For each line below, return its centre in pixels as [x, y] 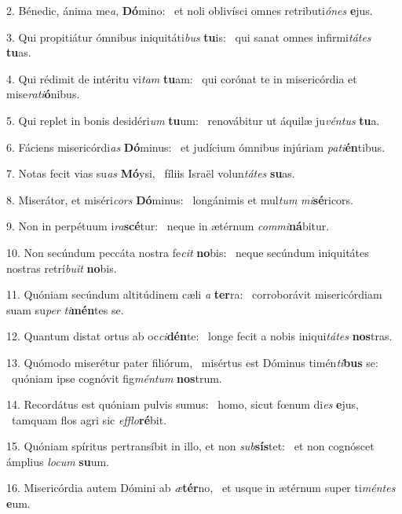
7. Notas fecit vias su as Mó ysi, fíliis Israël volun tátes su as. [151, 173]
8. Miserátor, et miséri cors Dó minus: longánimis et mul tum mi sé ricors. [180, 199]
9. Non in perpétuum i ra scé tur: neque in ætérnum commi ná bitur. [168, 226]
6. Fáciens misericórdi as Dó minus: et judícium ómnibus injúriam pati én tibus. [196, 147]
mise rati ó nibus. [43, 94]
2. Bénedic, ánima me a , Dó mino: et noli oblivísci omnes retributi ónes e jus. [190, 10]
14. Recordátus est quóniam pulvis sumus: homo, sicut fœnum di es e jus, [183, 404]
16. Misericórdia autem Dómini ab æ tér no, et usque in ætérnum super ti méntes [201, 488]
